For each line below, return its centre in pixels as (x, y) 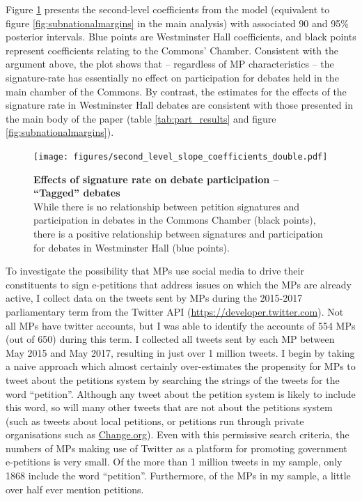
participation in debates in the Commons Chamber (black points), (175, 220)
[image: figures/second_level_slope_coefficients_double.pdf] (181, 156)
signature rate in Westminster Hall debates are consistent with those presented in (179, 105)
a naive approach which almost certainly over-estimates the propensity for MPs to (181, 366)
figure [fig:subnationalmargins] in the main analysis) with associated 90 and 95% (177, 23)
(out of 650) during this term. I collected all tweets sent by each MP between (170, 339)
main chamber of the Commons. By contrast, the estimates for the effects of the (176, 91)
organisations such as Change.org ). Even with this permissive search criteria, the (178, 434)
